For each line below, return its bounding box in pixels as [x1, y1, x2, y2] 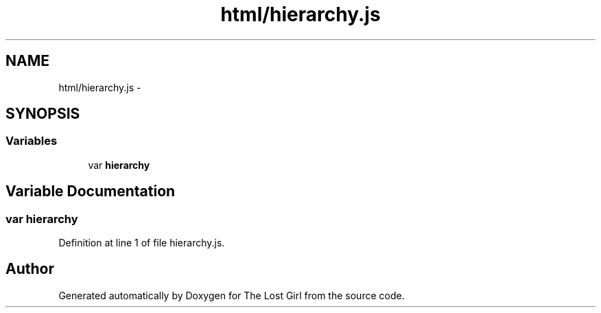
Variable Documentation [5, 183, 176, 200]
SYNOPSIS [5, 105, 80, 123]
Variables [5, 134, 58, 148]
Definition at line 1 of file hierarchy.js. [58, 237, 225, 249]
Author [5, 260, 54, 278]
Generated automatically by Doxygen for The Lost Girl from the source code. [58, 289, 405, 301]
